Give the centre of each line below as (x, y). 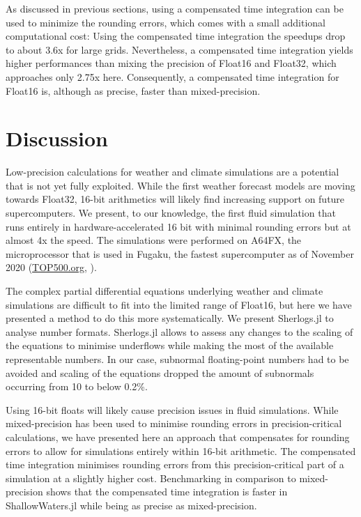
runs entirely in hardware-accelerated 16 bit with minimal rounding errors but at (178, 226)
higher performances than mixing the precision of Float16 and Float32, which (171, 63)
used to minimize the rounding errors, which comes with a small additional (166, 22)
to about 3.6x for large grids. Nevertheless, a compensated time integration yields (179, 49)
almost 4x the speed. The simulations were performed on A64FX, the (154, 240)
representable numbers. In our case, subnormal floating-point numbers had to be (177, 359)
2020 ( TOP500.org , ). (51, 267)
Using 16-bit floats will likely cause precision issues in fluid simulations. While (172, 409)
